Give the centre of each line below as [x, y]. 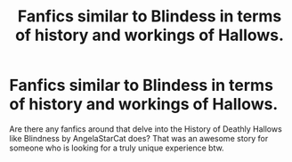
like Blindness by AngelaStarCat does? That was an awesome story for [139, 138]
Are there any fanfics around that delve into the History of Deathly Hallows [146, 129]
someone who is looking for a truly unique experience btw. [117, 148]
